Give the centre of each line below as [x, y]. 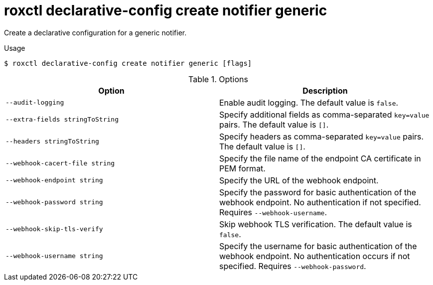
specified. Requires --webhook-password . [293, 266]
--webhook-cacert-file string [60, 163]
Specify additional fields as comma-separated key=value [324, 114]
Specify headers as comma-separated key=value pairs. [322, 136]
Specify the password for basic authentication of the [318, 192]
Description [325, 90]
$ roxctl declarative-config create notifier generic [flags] [128, 63]
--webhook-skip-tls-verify [54, 229]
